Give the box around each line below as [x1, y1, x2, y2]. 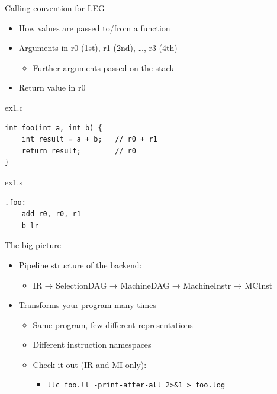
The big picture [5, 239, 61, 251]
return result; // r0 [21, 146, 136, 155]
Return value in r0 [18, 81, 86, 94]
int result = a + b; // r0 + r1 [21, 135, 157, 144]
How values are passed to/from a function [18, 21, 170, 34]
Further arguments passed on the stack [33, 61, 174, 73]
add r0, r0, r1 [21, 210, 81, 219]
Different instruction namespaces [33, 338, 152, 351]
